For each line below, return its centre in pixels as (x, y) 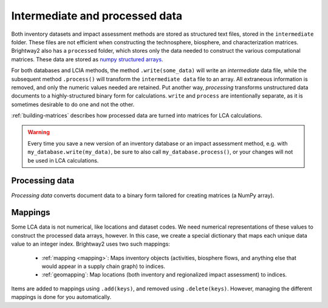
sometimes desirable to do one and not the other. (73, 104)
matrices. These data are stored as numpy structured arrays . (87, 59)
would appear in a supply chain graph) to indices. (103, 266)
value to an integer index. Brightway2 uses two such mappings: (91, 244)
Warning (39, 132)
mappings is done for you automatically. (61, 297)
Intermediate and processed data (97, 16)
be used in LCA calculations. (63, 160)
